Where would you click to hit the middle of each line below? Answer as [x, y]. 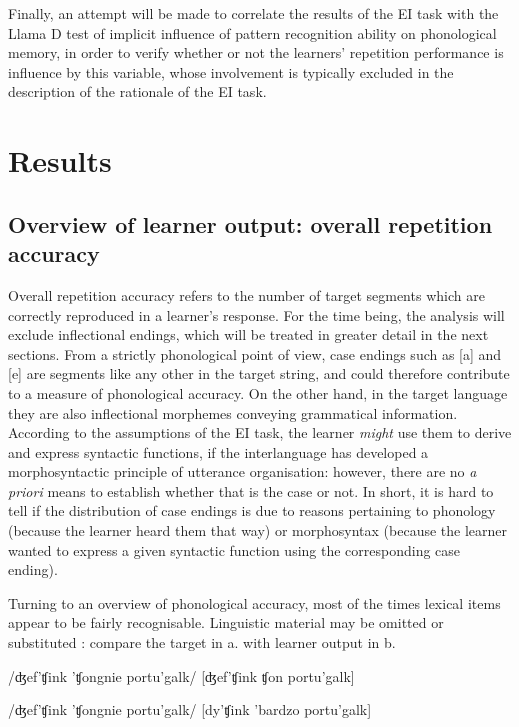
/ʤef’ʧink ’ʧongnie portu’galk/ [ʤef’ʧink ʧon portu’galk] [181, 675]
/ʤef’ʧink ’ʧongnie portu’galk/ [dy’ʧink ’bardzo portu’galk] [190, 709]
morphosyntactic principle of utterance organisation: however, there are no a [242, 471]
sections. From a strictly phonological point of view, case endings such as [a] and [255, 353]
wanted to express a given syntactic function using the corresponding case [234, 549]
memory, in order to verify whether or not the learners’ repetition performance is [256, 52]
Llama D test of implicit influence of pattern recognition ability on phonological [252, 32]
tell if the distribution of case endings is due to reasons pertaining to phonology [252, 510]
